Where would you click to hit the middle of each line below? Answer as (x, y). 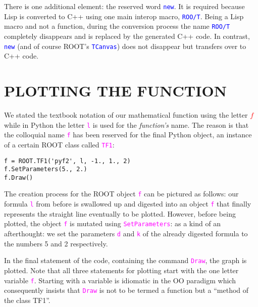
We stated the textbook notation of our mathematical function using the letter (126, 114)
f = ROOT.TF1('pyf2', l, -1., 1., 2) (67, 161)
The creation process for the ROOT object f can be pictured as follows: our (121, 194)
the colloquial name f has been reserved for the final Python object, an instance (128, 135)
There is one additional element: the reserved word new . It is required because (124, 6)
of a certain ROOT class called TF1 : (59, 144)
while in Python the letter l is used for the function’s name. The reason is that (126, 124)
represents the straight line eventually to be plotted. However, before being (120, 213)
